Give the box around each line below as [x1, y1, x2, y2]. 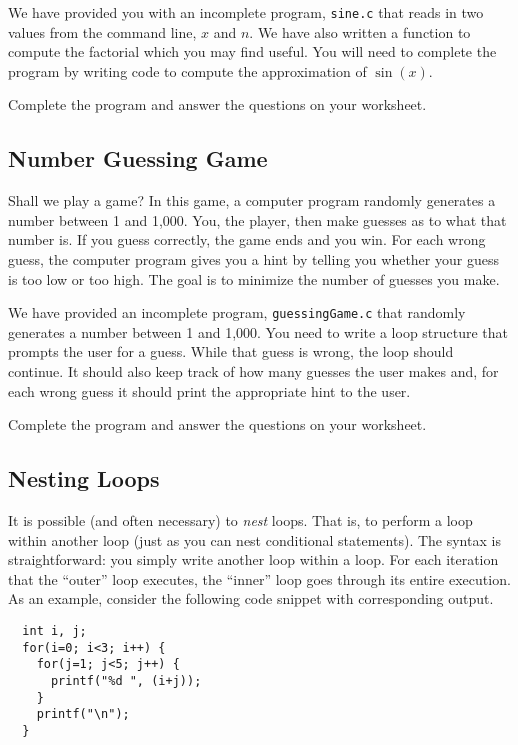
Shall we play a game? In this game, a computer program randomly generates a [8, 190, 496, 211]
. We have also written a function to [249, 21, 471, 42]
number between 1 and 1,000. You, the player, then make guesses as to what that [8, 209, 507, 230]
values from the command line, [8, 21, 197, 42]
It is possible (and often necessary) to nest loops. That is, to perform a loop [8, 510, 473, 531]
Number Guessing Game [8, 143, 268, 174]
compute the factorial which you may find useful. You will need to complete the [8, 41, 497, 62]
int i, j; [22, 624, 87, 638]
